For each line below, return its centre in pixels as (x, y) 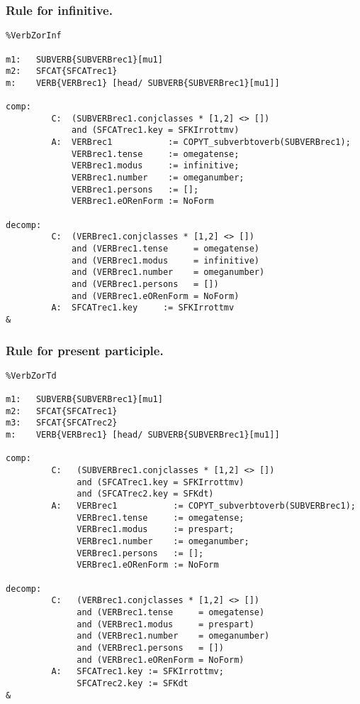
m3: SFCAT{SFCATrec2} (62, 423)
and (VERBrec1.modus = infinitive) (165, 260)
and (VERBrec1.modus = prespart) (165, 624)
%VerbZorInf (34, 36)
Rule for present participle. (85, 350)
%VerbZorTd (31, 375)
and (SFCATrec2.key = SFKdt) (145, 494)
